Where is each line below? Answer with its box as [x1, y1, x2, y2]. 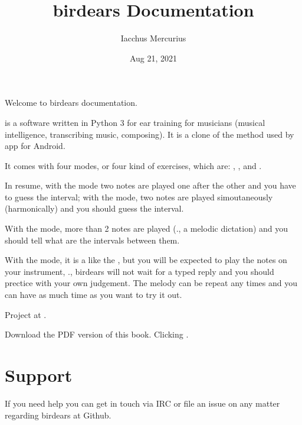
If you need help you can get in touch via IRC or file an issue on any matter [5, 397, 280, 409]
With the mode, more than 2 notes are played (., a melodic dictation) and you [5, 222, 288, 235]
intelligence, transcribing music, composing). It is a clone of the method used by [5, 128, 294, 140]
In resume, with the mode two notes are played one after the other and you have [5, 179, 296, 192]
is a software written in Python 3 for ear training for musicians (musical [5, 116, 265, 128]
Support [5, 363, 73, 387]
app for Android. [5, 139, 65, 152]
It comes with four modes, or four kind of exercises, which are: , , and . [5, 159, 262, 171]
